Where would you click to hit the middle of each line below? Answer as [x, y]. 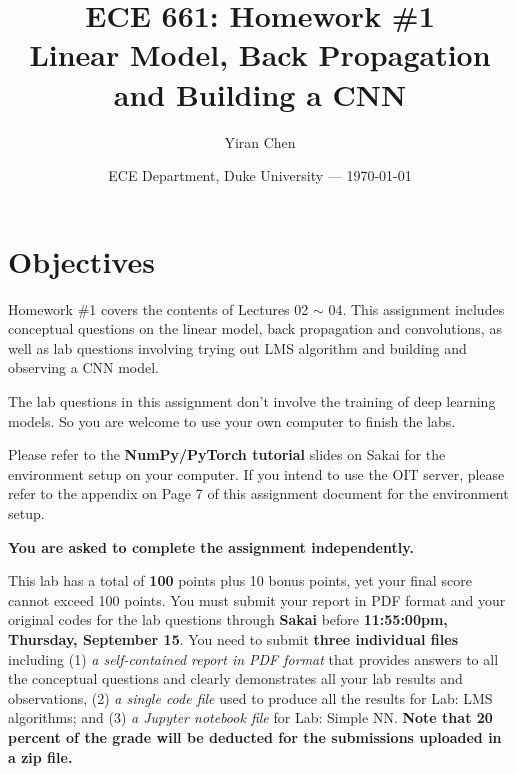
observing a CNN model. [84, 367]
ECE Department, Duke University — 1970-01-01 [260, 175]
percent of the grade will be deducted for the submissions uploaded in [255, 736]
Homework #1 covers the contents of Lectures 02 [158, 308]
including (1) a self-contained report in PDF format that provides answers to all [253, 658]
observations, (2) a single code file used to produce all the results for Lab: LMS [250, 697]
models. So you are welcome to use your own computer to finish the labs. [232, 420]
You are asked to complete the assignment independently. [211, 546]
